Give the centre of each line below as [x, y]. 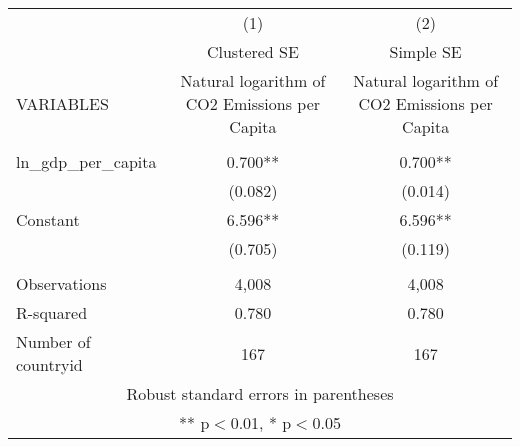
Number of [53, 341]
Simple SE [425, 51]
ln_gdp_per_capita [86, 161]
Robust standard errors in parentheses [260, 393]
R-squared [52, 312]
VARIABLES [62, 103]
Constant [48, 219]
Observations [61, 283]
